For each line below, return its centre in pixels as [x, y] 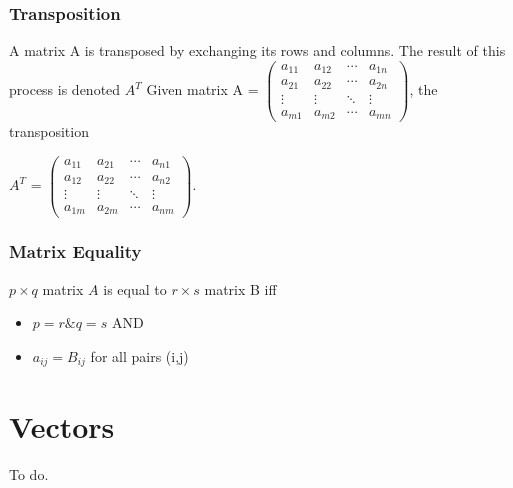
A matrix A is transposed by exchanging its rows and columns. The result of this [257, 50]
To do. [29, 473]
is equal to [135, 288]
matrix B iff [240, 288]
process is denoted [65, 89]
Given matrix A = [202, 89]
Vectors [62, 425]
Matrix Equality [75, 251]
